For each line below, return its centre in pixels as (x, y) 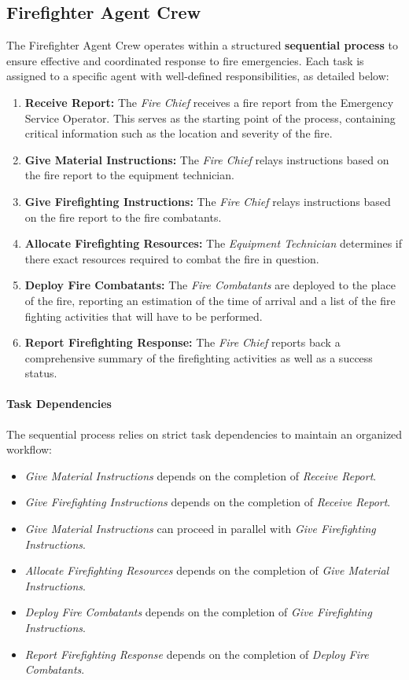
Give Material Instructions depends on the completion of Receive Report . (201, 475)
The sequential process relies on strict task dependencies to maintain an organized (204, 434)
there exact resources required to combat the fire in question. (172, 258)
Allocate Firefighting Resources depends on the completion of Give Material (207, 570)
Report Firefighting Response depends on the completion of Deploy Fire (197, 654)
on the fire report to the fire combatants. (123, 217)
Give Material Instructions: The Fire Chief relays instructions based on (207, 159)
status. (41, 373)
